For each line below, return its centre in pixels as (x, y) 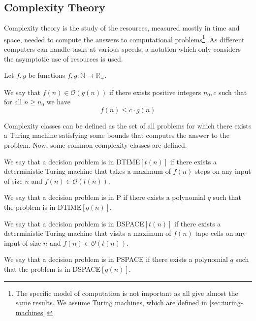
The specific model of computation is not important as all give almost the (127, 293)
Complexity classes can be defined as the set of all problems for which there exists (128, 125)
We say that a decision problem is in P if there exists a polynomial (105, 197)
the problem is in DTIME (43, 207)
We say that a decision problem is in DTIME (72, 161)
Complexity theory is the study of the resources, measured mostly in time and (122, 28)
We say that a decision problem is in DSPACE (74, 223)
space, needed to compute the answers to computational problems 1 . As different (124, 38)
